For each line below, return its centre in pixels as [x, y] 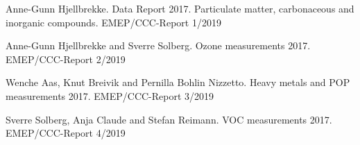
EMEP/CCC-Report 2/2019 [66, 59]
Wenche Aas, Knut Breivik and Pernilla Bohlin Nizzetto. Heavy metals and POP [178, 82]
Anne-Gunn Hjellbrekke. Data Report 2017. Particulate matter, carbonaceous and [180, 8]
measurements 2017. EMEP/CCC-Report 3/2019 [110, 95]
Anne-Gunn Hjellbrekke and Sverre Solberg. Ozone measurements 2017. [158, 45]
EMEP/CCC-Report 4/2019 [66, 133]
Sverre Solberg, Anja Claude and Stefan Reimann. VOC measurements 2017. [169, 119]
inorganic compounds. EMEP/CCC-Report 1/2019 [113, 22]
